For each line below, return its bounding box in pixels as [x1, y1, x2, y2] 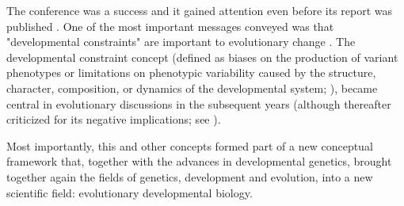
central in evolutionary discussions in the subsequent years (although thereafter [6, 95, 391, 112]
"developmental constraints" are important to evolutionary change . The [6, 33, 356, 50]
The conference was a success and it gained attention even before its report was [6, 2, 393, 18]
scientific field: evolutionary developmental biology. [6, 184, 253, 200]
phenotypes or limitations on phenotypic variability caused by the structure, [6, 64, 376, 81]
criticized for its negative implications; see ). [6, 111, 221, 128]
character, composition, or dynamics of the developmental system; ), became [6, 79, 378, 96]
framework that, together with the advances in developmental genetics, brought [6, 153, 392, 170]
